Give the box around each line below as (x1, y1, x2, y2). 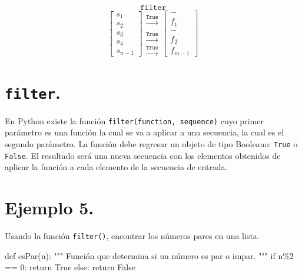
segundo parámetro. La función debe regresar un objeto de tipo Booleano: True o (5, 138, 298, 150)
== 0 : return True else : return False (5, 261, 135, 273)
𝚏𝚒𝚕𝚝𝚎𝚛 (140, 4, 167, 12)
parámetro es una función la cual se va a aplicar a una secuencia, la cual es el (5, 126, 284, 138)
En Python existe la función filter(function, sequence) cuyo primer (5, 114, 264, 127)
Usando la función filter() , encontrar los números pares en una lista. (5, 230, 260, 242)
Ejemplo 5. (5, 196, 94, 220)
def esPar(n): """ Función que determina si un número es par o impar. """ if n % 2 (5, 249, 294, 261)
